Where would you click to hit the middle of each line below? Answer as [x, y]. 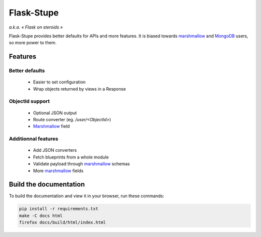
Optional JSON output [55, 113]
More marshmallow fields [58, 171]
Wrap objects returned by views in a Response [80, 89]
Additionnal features [34, 139]
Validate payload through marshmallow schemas [81, 164]
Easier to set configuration [59, 82]
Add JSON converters [55, 150]
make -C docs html [41, 215]
